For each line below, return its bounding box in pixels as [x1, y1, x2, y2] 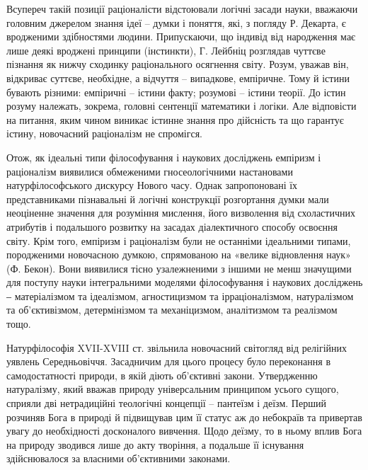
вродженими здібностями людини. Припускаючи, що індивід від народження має [6, 29, 356, 44]
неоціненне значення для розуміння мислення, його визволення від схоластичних [6, 205, 355, 220]
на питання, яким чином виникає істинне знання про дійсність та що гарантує [6, 112, 344, 127]
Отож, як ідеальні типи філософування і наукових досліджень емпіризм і [6, 149, 321, 164]
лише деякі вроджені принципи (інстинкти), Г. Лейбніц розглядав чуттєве [6, 42, 326, 57]
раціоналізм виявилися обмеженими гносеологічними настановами [6, 164, 293, 178]
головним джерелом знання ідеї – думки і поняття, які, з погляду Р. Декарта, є [6, 15, 346, 30]
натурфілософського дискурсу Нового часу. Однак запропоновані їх [6, 178, 298, 193]
